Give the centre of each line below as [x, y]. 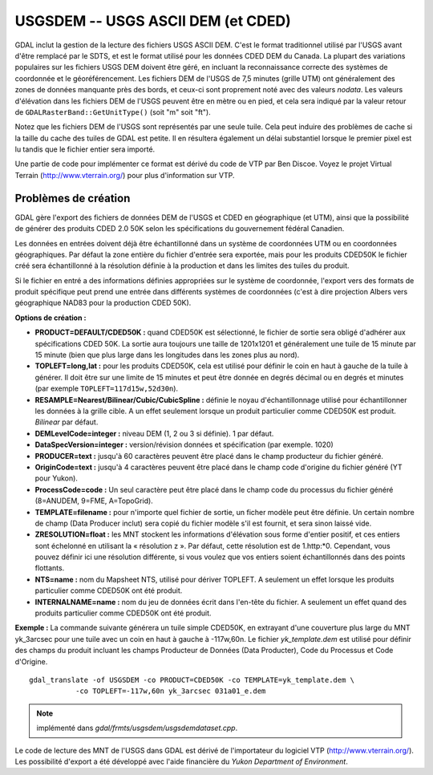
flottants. [50, 568]
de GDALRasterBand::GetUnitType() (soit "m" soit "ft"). [113, 112]
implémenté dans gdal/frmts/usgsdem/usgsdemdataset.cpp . [137, 728]
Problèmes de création [73, 198]
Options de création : [51, 318]
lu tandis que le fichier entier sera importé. [85, 149]
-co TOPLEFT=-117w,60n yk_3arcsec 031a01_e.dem [170, 691]
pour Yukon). [56, 478]
